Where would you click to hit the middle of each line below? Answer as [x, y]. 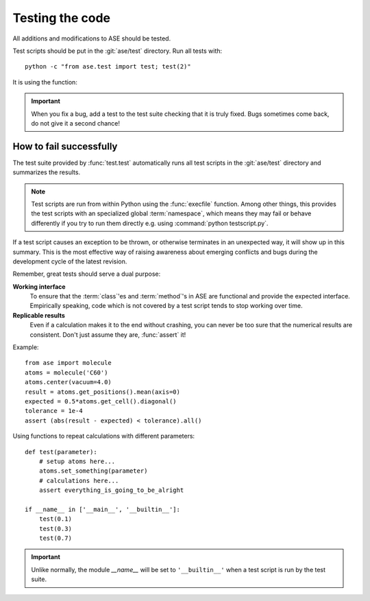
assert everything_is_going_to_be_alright [111, 490]
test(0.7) [55, 538]
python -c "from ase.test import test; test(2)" [108, 67]
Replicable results [39, 315]
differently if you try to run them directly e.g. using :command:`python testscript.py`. [150, 223]
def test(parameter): [61, 452]
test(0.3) [55, 529]
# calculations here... [79, 481]
